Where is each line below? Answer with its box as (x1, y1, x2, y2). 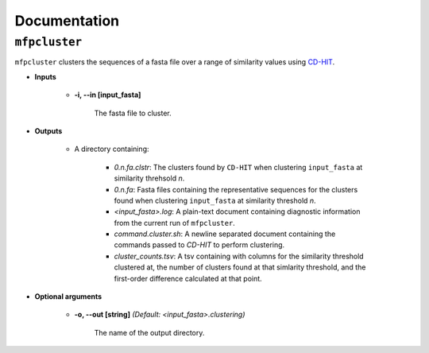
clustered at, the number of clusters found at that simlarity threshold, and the (114, 262, 366, 272)
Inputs (34, 72, 57, 81)
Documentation (14, 12, 120, 29)
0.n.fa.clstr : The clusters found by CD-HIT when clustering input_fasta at (114, 162, 363, 172)
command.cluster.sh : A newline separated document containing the (114, 229, 336, 239)
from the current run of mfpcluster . (114, 218, 236, 227)
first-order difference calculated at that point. (114, 273, 262, 283)
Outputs (34, 126, 63, 135)
